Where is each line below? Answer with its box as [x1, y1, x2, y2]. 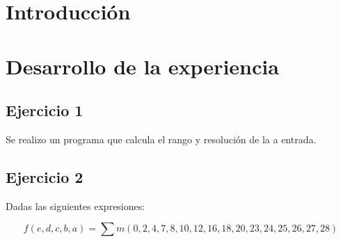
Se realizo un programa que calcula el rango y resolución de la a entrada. [6, 131, 317, 146]
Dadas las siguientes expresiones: [6, 198, 145, 213]
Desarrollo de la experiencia [6, 51, 279, 80]
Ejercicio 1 [6, 99, 84, 121]
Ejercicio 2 [6, 166, 84, 187]
